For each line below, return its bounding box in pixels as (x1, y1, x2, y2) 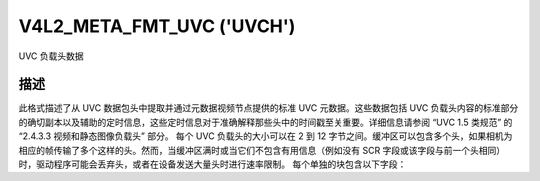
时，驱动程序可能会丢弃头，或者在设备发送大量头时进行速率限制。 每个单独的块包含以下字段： (18, 158, 407, 170)
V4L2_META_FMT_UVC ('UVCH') (18, 15, 296, 37)
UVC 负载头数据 (18, 50, 84, 62)
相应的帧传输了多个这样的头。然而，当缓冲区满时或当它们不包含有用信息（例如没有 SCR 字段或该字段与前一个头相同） (18, 144, 506, 156)
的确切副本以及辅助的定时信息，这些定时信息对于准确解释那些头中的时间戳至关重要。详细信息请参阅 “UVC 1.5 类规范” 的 (18, 116, 513, 128)
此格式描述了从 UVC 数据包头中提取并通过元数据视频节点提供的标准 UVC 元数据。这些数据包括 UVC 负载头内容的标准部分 (18, 102, 519, 114)
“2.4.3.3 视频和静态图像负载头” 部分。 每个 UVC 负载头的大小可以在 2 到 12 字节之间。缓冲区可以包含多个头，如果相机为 (18, 130, 513, 142)
